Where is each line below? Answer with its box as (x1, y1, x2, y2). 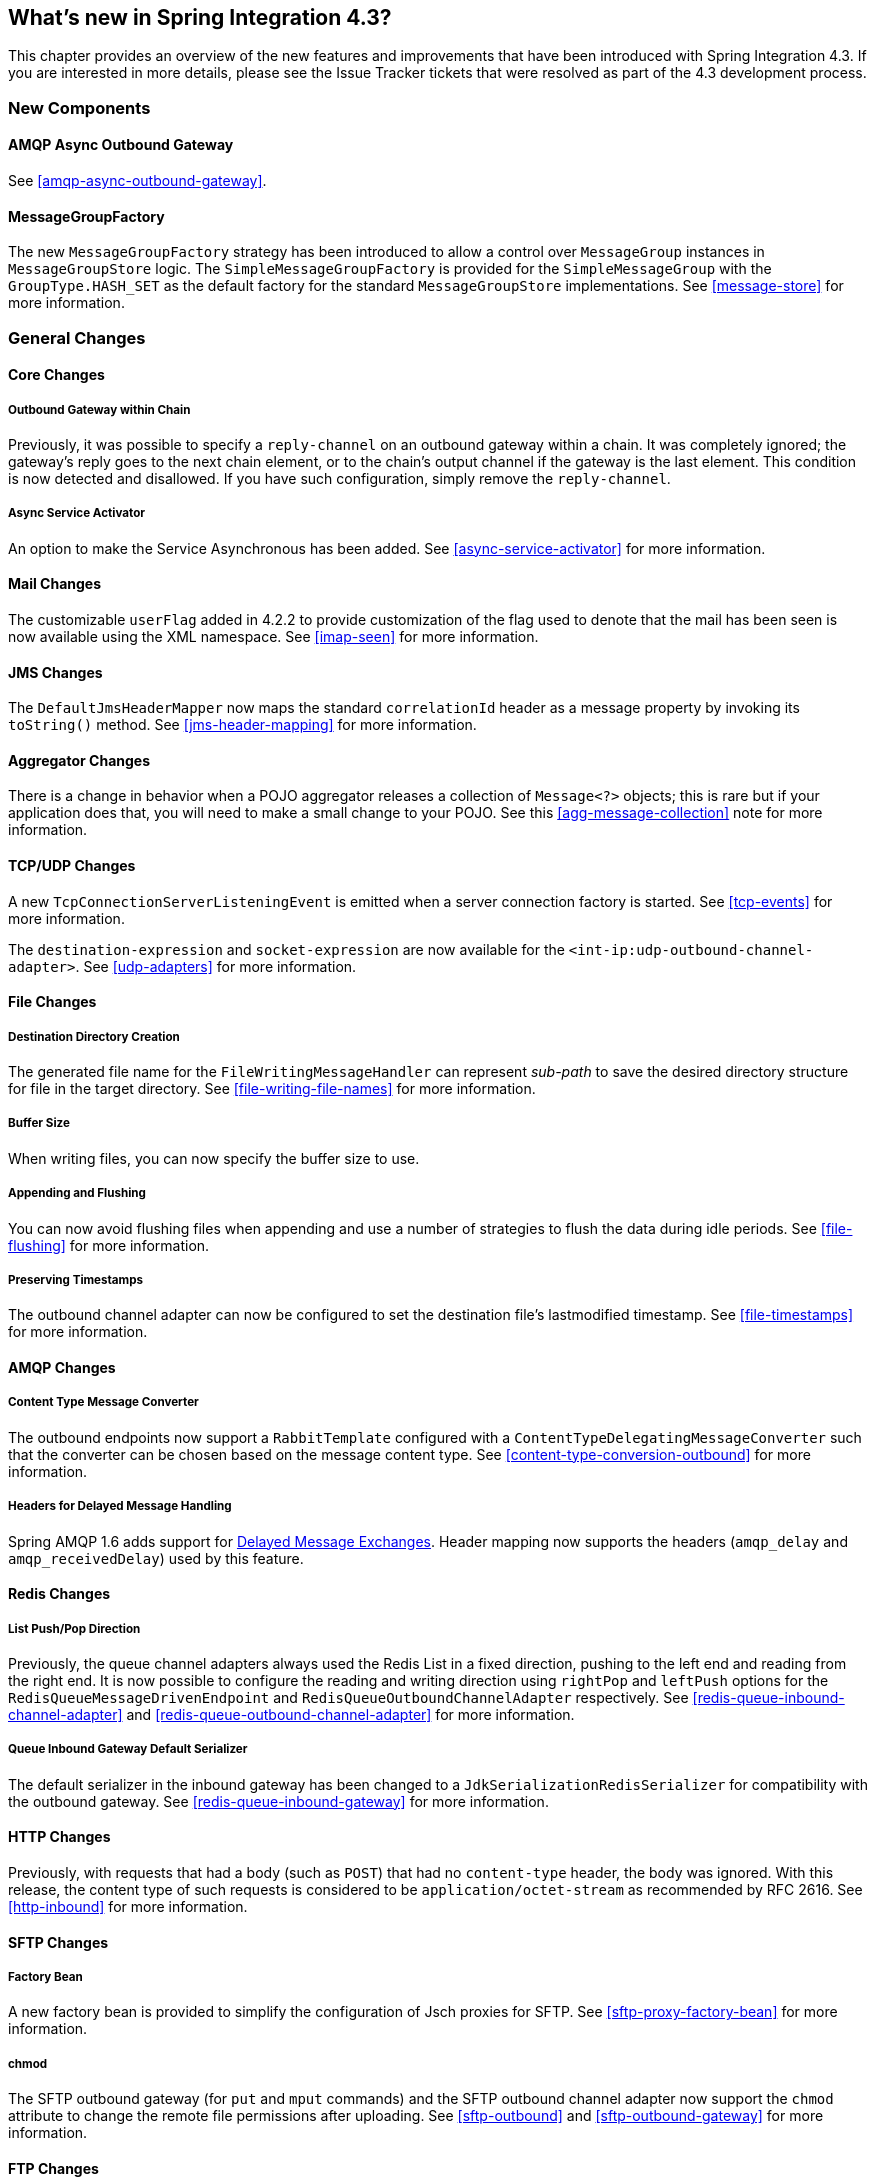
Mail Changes (8, 575, 102, 593)
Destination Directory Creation (8, 1029, 180, 1044)
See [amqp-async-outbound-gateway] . (8, 172, 267, 190)
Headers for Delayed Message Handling (8, 1499, 232, 1514)
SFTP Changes (8, 1933, 109, 1951)
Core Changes (8, 366, 105, 384)
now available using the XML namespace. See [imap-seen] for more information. (8, 628, 539, 645)
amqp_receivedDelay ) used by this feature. (8, 1549, 304, 1567)
